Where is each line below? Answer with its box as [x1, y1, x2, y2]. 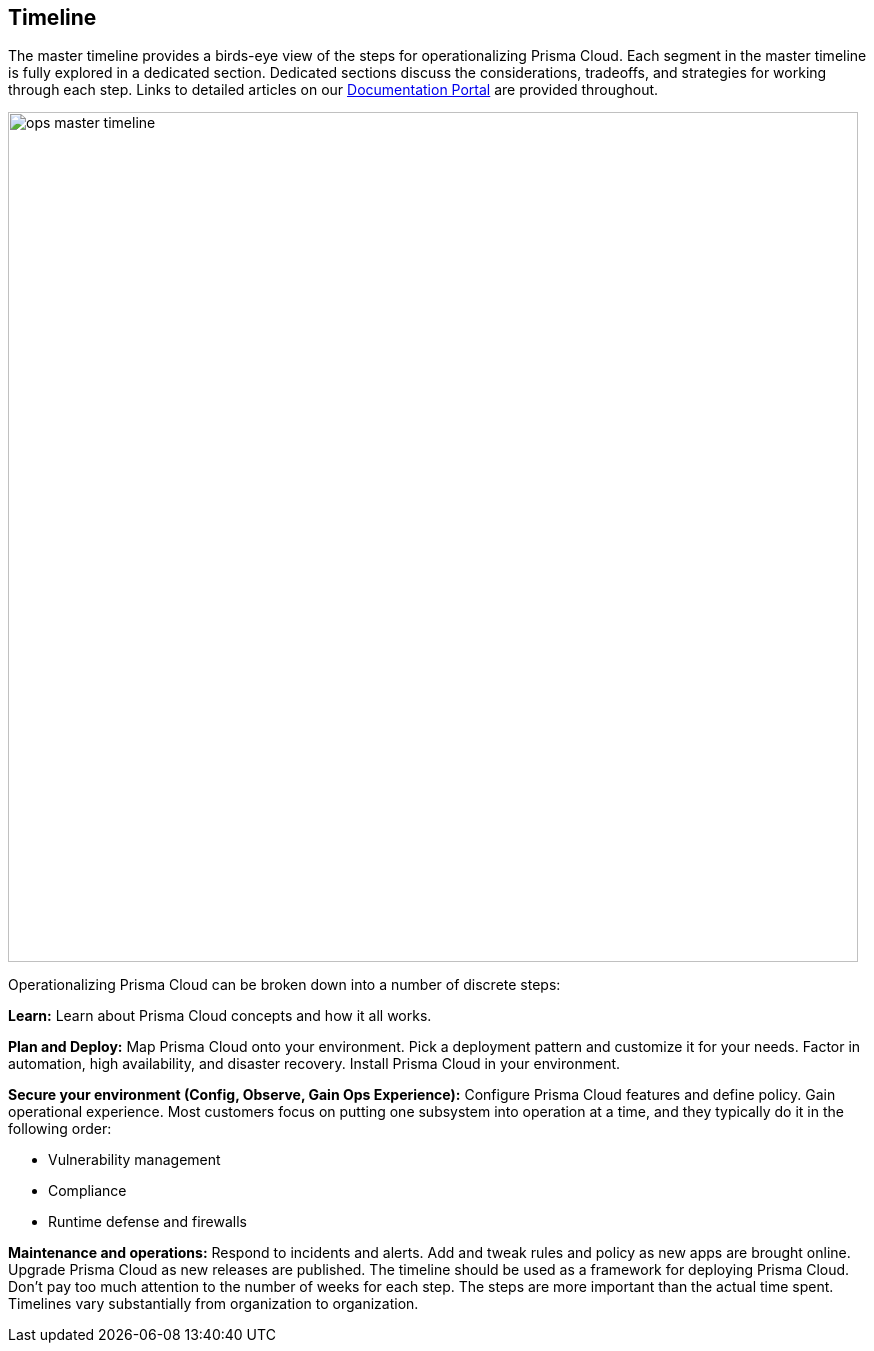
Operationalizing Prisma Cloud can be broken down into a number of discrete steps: [8, 976, 561, 994]
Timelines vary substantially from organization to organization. [8, 1295, 419, 1313]
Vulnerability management [48, 1151, 221, 1169]
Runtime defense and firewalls [48, 1213, 247, 1231]
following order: [8, 1120, 112, 1138]
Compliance [48, 1182, 127, 1200]
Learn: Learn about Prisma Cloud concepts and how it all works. [8, 1007, 432, 1025]
